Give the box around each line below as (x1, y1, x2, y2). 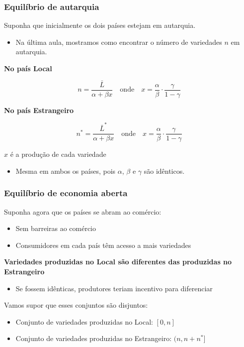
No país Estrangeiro (4, 105, 74, 115)
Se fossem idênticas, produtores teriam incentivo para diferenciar (15, 283, 213, 293)
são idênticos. (144, 165, 185, 176)
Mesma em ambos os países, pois (15, 165, 116, 176)
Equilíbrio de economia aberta (4, 187, 128, 199)
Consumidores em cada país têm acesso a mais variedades (15, 239, 191, 250)
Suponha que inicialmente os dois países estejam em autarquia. (4, 20, 196, 30)
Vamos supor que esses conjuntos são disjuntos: (4, 300, 148, 310)
